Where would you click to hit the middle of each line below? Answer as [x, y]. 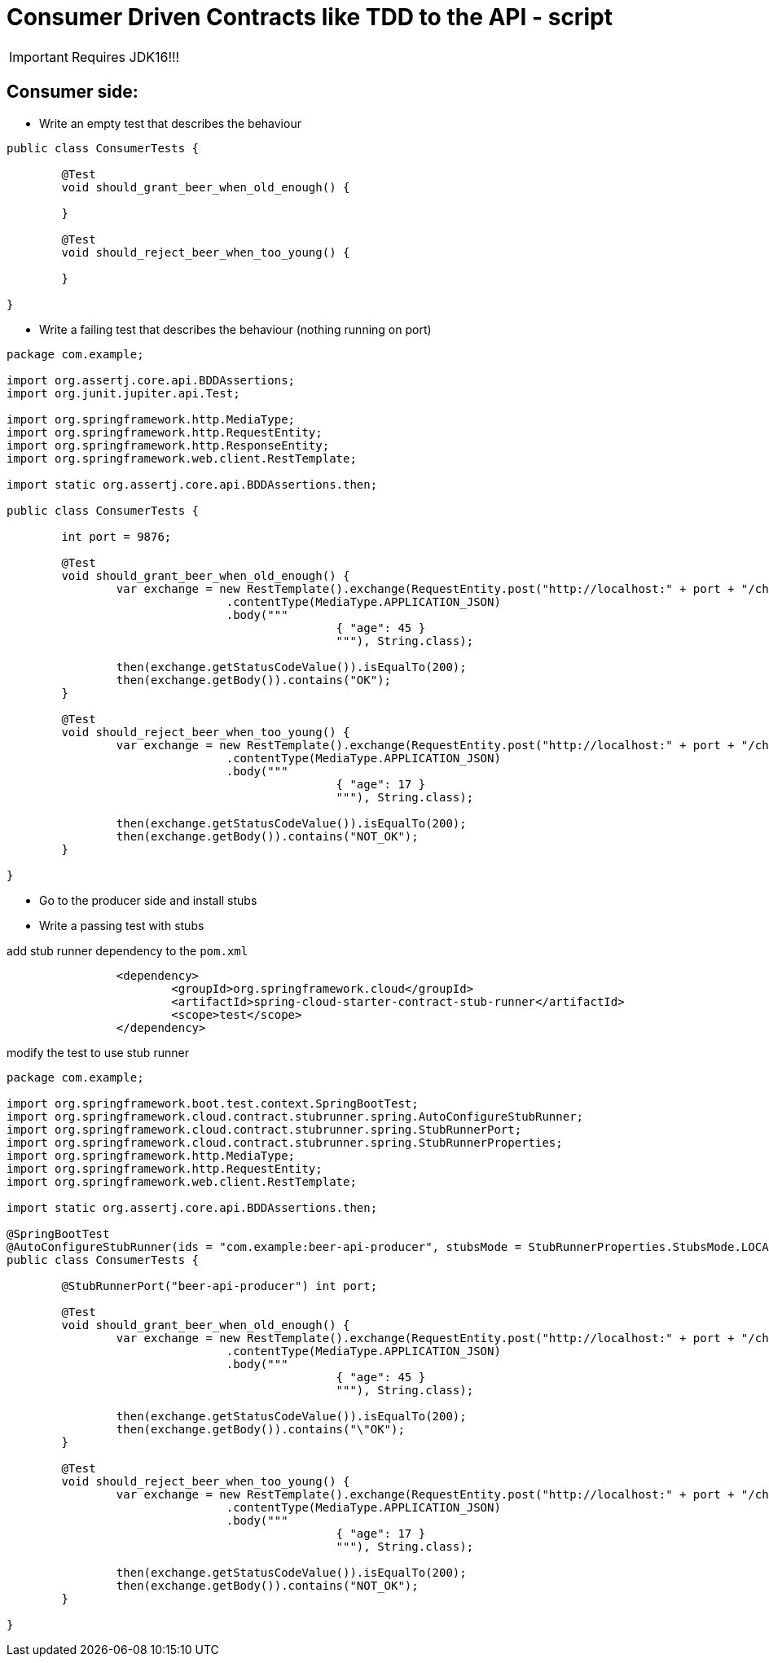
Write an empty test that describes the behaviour [170, 123]
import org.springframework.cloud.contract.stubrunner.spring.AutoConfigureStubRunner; [295, 1116]
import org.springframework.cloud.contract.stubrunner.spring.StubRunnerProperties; [285, 1142]
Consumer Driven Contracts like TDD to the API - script [310, 17]
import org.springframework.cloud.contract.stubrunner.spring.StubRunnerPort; [264, 1129]
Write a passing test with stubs [122, 925]
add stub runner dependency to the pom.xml [127, 950]
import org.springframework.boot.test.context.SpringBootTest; [213, 1103]
